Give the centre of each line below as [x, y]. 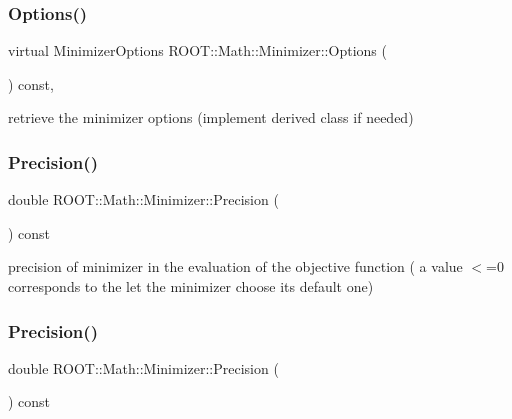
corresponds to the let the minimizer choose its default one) [191, 286]
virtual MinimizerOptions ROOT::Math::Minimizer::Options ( [197, 50]
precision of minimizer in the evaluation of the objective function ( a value [235, 266]
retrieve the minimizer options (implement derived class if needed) [211, 117]
